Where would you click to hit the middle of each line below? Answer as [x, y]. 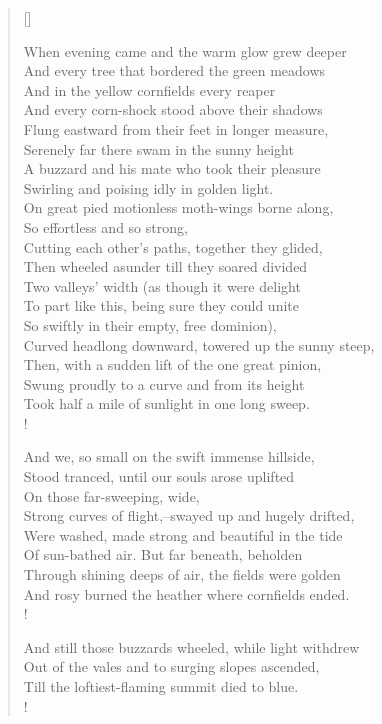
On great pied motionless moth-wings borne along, [178, 207]
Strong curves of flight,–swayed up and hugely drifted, [189, 515]
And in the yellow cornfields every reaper [149, 89]
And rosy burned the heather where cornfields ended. [186, 593]
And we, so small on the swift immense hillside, [169, 456]
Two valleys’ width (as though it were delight [162, 285]
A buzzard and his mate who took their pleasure [172, 168]
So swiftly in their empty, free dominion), [150, 324]
